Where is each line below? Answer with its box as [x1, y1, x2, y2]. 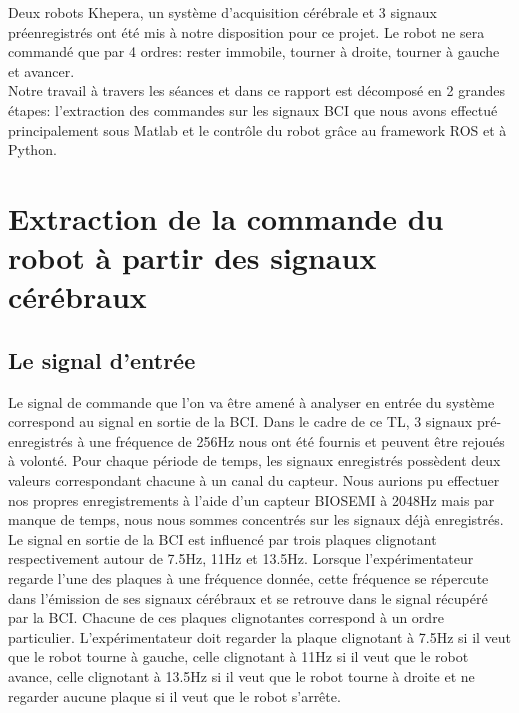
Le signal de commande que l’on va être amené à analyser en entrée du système [8, 391, 495, 412]
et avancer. [8, 60, 75, 81]
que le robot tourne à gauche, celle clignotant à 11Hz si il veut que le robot [8, 646, 469, 667]
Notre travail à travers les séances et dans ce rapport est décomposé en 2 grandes [8, 80, 506, 101]
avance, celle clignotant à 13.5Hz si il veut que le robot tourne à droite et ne [8, 666, 475, 687]
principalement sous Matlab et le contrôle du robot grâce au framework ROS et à [8, 119, 507, 140]
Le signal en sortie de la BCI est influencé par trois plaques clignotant [8, 528, 437, 549]
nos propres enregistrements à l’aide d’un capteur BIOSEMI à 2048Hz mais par [8, 489, 495, 510]
